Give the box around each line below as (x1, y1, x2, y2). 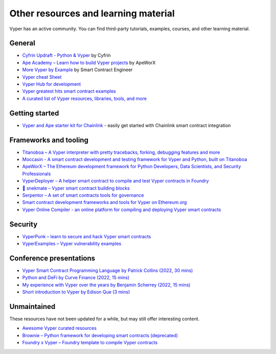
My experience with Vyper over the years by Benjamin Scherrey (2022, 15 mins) (22, 282, 191, 288)
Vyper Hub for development (22, 81, 81, 87)
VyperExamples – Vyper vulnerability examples (22, 241, 122, 247)
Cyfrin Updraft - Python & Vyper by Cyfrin (22, 52, 111, 58)
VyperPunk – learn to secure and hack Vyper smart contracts (22, 233, 151, 239)
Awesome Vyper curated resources (22, 325, 97, 331)
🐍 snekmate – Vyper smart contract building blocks (22, 185, 130, 191)
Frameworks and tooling (9, 136, 89, 144)
